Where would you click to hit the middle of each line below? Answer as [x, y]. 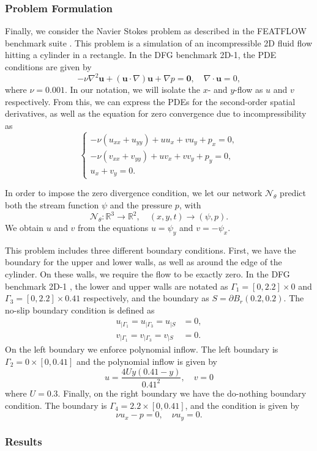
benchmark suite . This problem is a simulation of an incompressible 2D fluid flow [159, 42]
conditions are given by [48, 67]
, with [190, 204]
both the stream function [52, 204]
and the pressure [141, 204]
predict [293, 193]
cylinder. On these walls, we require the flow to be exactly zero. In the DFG [147, 273]
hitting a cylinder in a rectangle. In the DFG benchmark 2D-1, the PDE [141, 55]
